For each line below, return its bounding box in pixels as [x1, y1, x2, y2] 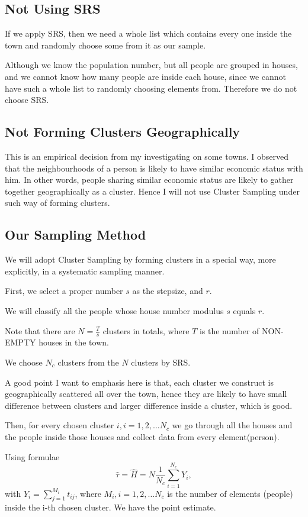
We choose [5, 356, 43, 368]
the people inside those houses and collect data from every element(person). [5, 430, 280, 442]
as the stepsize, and [132, 285, 203, 297]
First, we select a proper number [5, 285, 123, 297]
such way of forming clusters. [5, 196, 110, 209]
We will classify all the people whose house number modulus [5, 304, 224, 316]
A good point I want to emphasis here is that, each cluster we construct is [5, 376, 274, 388]
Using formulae [5, 450, 60, 463]
